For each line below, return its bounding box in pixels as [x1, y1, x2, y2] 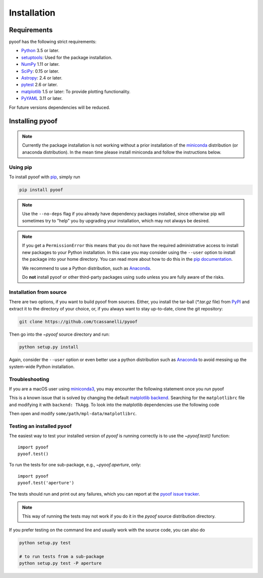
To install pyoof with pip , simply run [9, 173, 80, 180]
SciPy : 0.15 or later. [21, 68, 59, 74]
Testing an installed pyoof [9, 423, 72, 429]
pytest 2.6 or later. [21, 82, 58, 88]
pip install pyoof [19, 187, 63, 193]
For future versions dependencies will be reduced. [9, 104, 111, 110]
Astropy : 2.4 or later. [21, 75, 63, 81]
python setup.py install [19, 344, 79, 350]
